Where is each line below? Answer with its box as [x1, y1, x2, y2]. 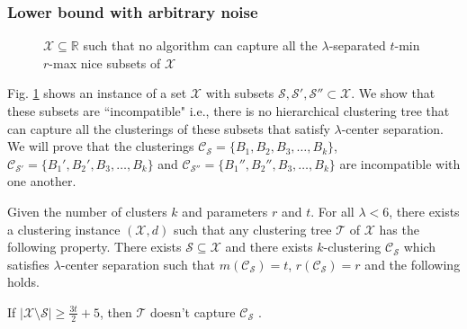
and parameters [182, 201, 268, 220]
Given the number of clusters [7, 201, 167, 220]
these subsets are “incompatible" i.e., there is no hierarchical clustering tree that [7, 102, 450, 120]
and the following [364, 254, 461, 273]
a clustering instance [7, 219, 121, 238]
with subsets [205, 84, 274, 102]
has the [379, 219, 419, 238]
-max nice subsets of [49, 53, 161, 72]
